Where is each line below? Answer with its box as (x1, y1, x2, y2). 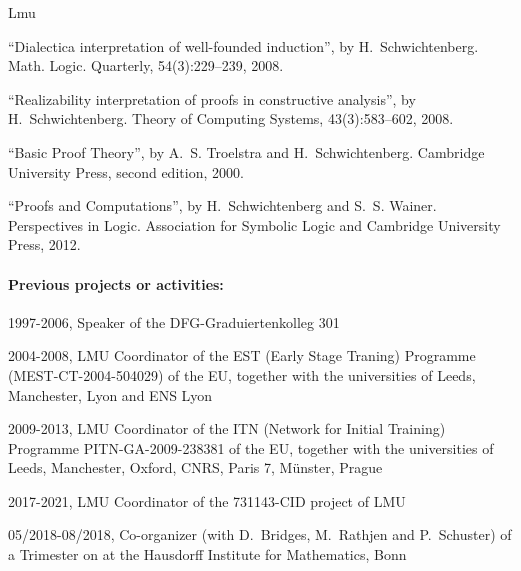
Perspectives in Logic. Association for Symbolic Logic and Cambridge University (8, 214, 501, 235)
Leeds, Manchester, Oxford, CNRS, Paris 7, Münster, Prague (8, 457, 383, 478)
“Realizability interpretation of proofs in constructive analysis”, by (8, 88, 416, 109)
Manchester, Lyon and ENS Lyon (8, 384, 213, 405)
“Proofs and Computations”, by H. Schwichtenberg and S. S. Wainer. (8, 195, 437, 216)
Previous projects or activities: (8, 273, 224, 294)
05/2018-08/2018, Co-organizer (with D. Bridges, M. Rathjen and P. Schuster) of (8, 524, 512, 545)
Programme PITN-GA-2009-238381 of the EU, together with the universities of (8, 437, 494, 458)
